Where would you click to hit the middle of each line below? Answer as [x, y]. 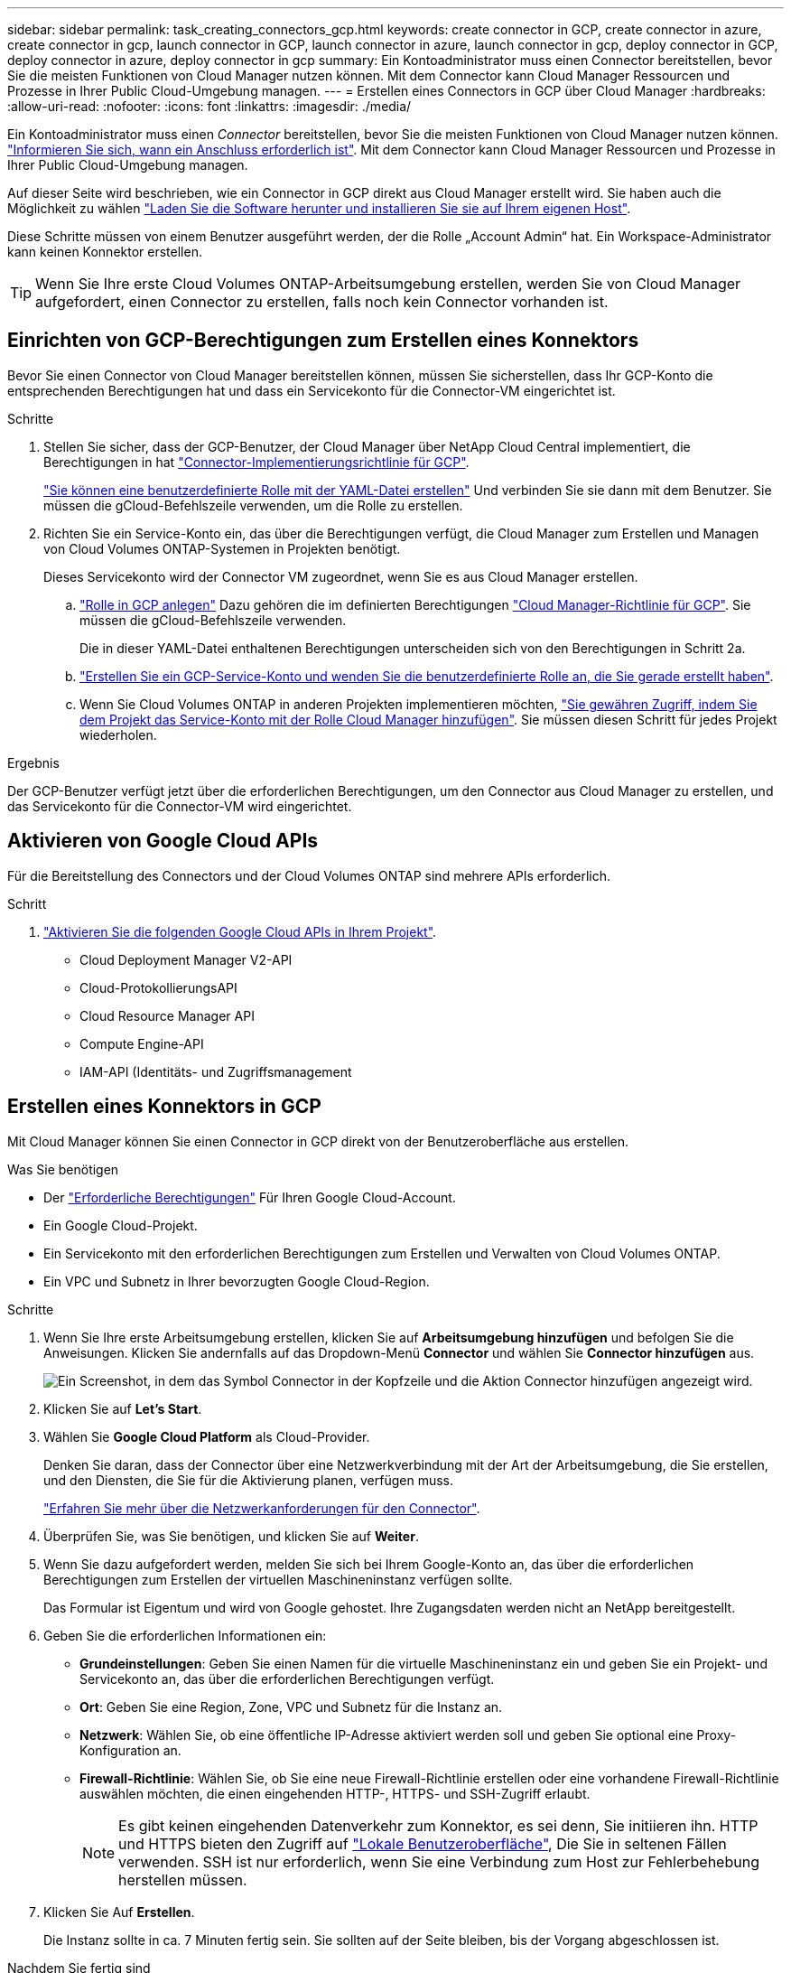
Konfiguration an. [130, 1750]
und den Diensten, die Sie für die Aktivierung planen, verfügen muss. [249, 1480]
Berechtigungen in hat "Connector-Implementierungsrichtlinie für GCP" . [256, 462]
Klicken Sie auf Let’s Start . [123, 1408]
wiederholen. [118, 734]
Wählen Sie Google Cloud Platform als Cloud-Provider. [207, 1436]
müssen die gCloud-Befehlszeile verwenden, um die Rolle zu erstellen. [253, 505]
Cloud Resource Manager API [167, 1015]
